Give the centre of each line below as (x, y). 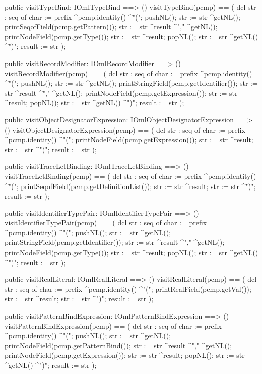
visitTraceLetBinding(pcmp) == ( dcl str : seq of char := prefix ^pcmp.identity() (130, 176)
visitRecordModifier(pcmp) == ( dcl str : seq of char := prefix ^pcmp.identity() (128, 73)
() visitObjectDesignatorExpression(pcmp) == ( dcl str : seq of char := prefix (125, 129)
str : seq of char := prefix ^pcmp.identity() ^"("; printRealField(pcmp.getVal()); (128, 289)
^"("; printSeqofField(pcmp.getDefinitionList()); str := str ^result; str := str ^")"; (130, 186)
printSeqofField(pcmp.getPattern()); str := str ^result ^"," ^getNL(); (111, 26)
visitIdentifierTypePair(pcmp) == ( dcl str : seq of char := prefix (106, 223)
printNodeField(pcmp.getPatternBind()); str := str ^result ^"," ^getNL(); (118, 345)
